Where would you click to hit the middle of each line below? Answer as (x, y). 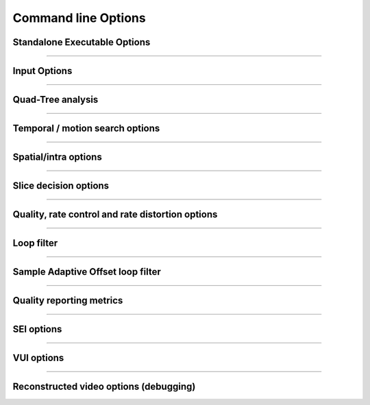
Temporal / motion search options (86, 128)
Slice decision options (61, 186)
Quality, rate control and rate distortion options (115, 215)
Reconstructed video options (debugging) (104, 387)
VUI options (38, 358)
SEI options (37, 329)
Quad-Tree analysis (56, 100)
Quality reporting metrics (68, 300)
